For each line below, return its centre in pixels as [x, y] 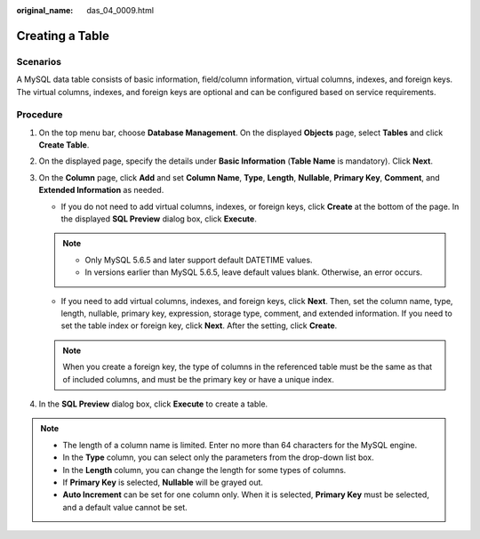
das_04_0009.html [120, 10]
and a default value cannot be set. [125, 507]
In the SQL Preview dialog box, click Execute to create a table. [153, 404]
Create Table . [64, 145]
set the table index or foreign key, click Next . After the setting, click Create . [199, 326]
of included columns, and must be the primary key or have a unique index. [199, 379]
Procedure [40, 115]
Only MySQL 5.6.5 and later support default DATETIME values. [199, 260]
